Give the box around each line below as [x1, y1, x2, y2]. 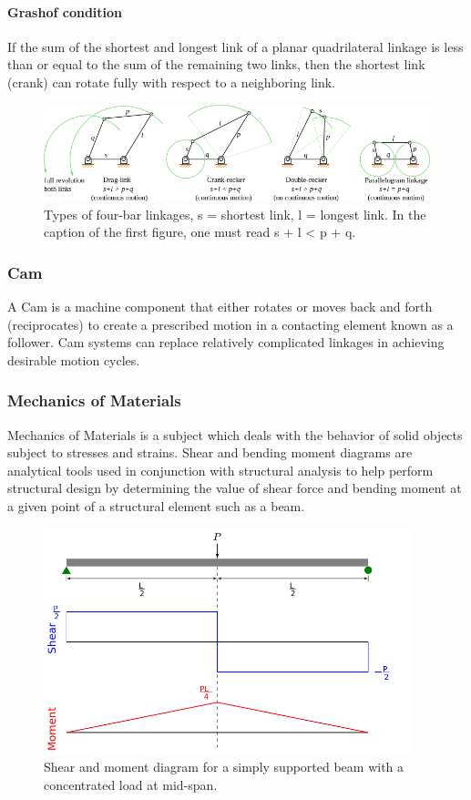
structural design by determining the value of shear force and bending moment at [7, 478, 462, 497]
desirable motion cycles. [7, 350, 140, 369]
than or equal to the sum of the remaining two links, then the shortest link [7, 55, 425, 74]
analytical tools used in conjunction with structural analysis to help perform [7, 460, 434, 479]
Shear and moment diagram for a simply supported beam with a [44, 757, 404, 776]
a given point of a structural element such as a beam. [7, 497, 305, 516]
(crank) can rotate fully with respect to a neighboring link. [7, 72, 335, 91]
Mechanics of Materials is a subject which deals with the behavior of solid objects [7, 425, 463, 444]
